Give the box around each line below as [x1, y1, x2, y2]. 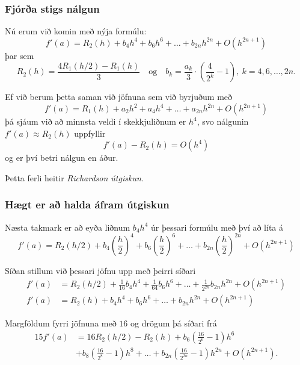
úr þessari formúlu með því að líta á [150, 220, 283, 233]
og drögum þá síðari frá [130, 317, 217, 329]
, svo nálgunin [197, 115, 249, 127]
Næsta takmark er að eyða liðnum [5, 220, 130, 233]
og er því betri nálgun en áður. [5, 151, 118, 164]
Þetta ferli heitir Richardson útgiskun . [5, 171, 144, 184]
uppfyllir [74, 126, 106, 139]
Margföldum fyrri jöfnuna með [5, 317, 117, 329]
